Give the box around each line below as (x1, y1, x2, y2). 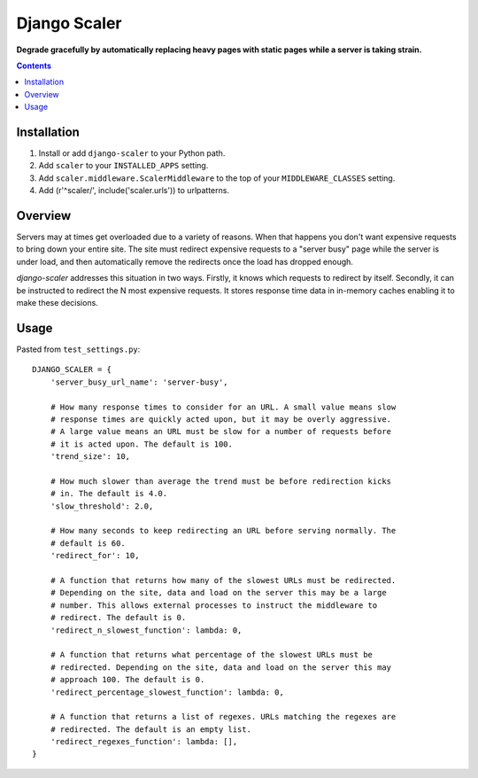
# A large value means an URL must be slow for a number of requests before (50, 426, 392, 437)
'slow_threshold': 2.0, (50, 501, 154, 511)
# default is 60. (50, 538, 126, 548)
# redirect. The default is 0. (50, 612, 187, 623)
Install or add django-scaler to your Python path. (38, 148, 226, 159)
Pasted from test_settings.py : (16, 344, 141, 354)
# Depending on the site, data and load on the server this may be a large (50, 587, 387, 598)
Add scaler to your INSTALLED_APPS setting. (38, 160, 209, 171)
